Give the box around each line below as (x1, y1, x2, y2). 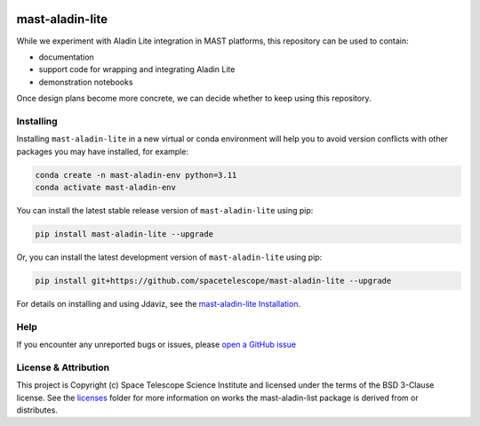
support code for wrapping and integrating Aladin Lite (38, 64, 236, 75)
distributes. (16, 405, 58, 415)
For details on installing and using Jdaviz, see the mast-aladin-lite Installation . (16, 298, 301, 309)
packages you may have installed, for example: (16, 146, 188, 157)
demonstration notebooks (38, 76, 133, 87)
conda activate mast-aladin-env (35, 182, 177, 192)
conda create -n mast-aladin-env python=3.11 (35, 170, 237, 180)
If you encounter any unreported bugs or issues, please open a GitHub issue (16, 339, 297, 350)
